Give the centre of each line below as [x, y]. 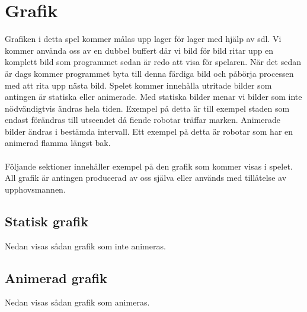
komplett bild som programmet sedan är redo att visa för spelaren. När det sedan [153, 62]
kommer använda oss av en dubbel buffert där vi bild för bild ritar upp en [139, 50]
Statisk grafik [47, 221]
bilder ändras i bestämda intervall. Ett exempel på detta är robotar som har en [149, 131]
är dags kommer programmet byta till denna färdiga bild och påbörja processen [149, 73]
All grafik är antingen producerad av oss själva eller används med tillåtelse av [146, 178]
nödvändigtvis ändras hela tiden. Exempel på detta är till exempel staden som [147, 108]
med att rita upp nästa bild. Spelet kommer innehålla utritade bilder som [138, 85]
